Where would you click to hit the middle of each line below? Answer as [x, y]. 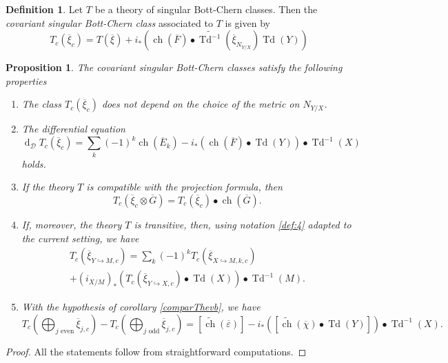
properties [26, 80]
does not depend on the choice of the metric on [201, 104]
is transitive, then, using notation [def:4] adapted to [243, 224]
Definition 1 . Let [44, 9]
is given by [247, 22]
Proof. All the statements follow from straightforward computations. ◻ [156, 351]
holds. [34, 163]
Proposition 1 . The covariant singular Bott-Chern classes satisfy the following [174, 67]
